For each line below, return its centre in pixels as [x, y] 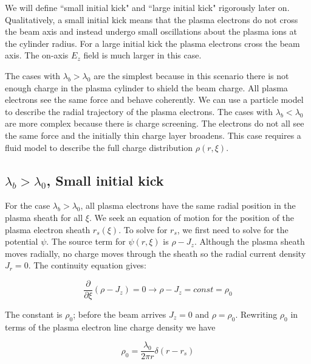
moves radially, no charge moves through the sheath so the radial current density [155, 253]
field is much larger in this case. [142, 55]
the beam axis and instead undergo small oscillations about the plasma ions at [151, 31]
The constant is [34, 314]
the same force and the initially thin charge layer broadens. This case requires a [153, 135]
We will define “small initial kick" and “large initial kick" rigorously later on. [147, 7]
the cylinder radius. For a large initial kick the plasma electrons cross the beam [152, 43]
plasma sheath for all [44, 217]
